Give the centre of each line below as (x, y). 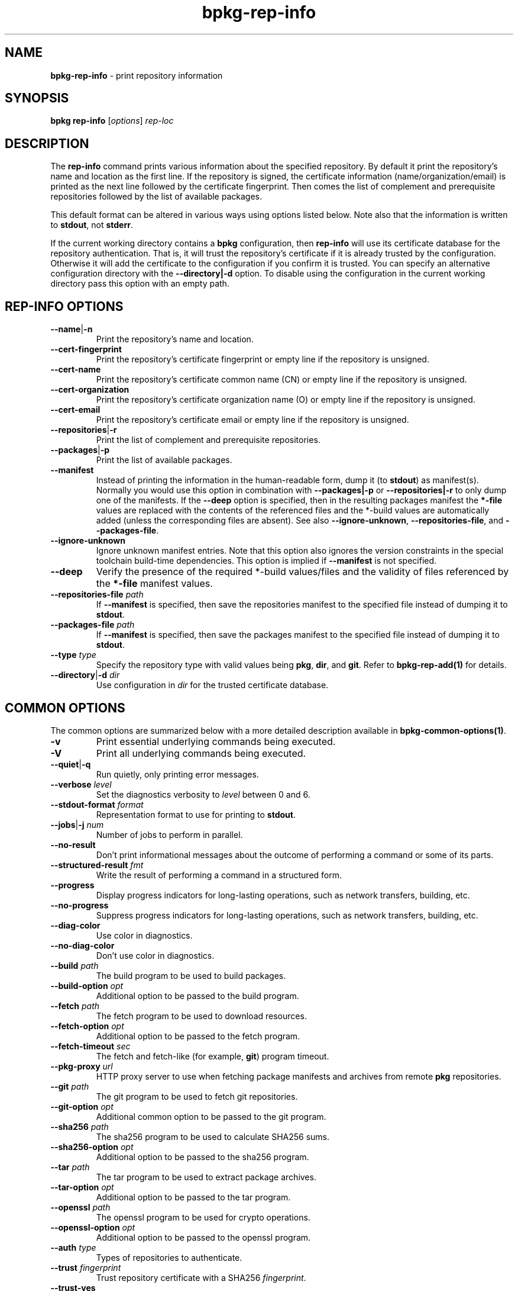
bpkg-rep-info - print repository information (137, 75)
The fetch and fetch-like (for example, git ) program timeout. (213, 1056)
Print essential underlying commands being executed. (216, 741)
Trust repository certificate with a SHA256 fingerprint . (201, 1277)
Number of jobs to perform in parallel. (169, 834)
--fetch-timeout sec (90, 1046)
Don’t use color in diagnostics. (155, 955)
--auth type (73, 1247)
